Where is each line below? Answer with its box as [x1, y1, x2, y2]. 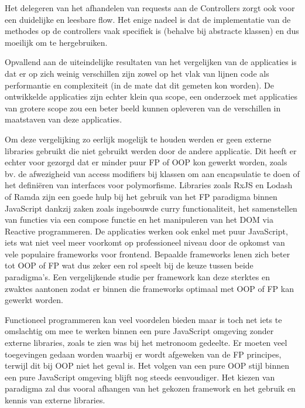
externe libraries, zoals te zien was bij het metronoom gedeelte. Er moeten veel [5, 336, 287, 349]
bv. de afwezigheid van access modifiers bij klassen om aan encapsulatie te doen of [5, 167, 300, 179]
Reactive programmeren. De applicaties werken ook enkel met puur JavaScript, [5, 225, 288, 237]
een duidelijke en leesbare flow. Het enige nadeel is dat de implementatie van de [5, 13, 291, 25]
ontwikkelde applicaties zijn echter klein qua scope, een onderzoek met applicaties [5, 90, 297, 103]
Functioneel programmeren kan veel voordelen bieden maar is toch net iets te [5, 313, 282, 325]
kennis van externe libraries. [5, 394, 105, 406]
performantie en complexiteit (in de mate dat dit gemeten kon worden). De [5, 79, 274, 91]
